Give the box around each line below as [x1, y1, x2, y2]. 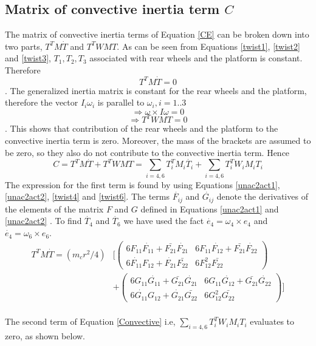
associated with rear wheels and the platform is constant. [89, 52, 303, 64]
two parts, [5, 39, 43, 52]
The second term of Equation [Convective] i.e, [5, 315, 176, 328]
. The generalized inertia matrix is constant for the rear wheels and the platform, [5, 84, 307, 97]
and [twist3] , [5, 52, 51, 64]
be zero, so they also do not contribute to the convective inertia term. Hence [5, 146, 290, 158]
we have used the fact [123, 214, 204, 227]
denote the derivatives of [216, 190, 308, 203]
